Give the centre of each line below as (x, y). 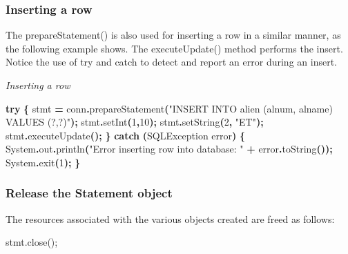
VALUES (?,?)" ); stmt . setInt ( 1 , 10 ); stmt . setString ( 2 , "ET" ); (135, 122)
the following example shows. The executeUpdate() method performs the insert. (174, 48)
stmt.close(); (32, 242)
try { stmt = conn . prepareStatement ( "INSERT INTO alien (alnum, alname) (169, 108)
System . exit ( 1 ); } (43, 162)
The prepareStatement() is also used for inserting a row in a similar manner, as (173, 35)
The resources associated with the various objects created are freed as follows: (170, 218)
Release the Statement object (89, 193)
